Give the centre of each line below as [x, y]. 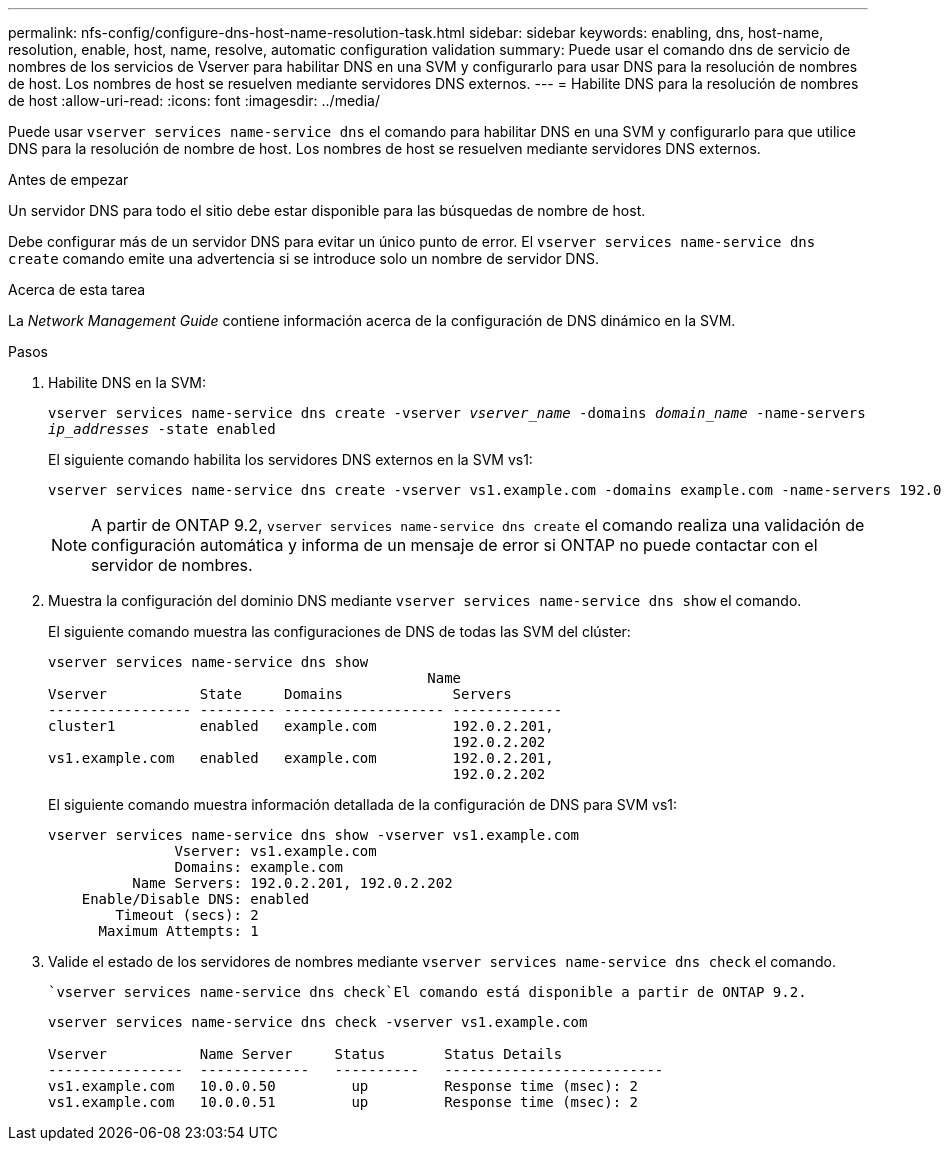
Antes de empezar [68, 179]
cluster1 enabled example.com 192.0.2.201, [301, 726]
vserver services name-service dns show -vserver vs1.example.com [314, 835]
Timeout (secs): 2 [187, 915]
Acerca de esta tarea [77, 289]
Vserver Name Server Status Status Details [305, 1054]
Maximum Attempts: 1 [178, 931]
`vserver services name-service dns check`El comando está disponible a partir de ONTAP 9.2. [427, 992]
